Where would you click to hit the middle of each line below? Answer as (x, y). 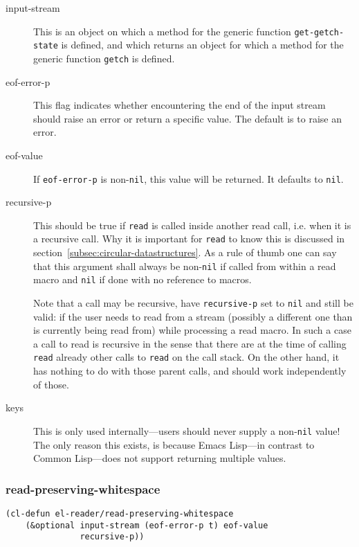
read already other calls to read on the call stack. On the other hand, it (186, 357)
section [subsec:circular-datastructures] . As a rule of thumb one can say (185, 252)
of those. (51, 384)
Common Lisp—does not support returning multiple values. (160, 458)
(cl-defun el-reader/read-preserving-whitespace (120, 513)
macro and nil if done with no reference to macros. (142, 279)
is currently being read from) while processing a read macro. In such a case (192, 330)
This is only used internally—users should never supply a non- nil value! (187, 430)
